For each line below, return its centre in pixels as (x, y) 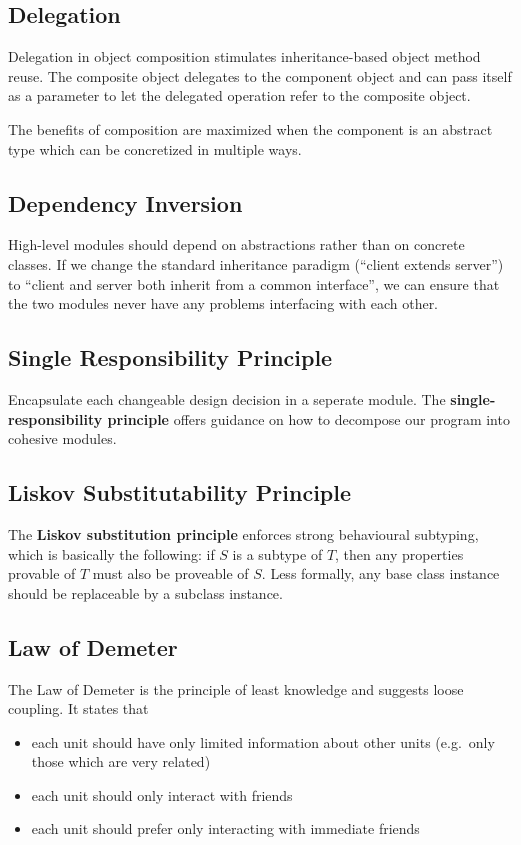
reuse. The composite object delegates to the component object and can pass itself (260, 75)
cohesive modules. (62, 438)
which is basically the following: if (111, 553)
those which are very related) (121, 761)
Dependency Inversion (125, 202)
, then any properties (399, 553)
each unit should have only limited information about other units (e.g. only (263, 741)
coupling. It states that (78, 708)
